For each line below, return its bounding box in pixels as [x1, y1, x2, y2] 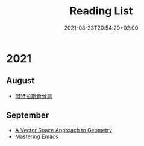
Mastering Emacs [14, 133, 58, 140]
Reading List [69, 4, 133, 18]
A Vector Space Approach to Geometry [14, 126, 113, 133]
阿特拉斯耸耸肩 [14, 92, 52, 100]
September [6, 110, 49, 121]
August [6, 75, 35, 86]
